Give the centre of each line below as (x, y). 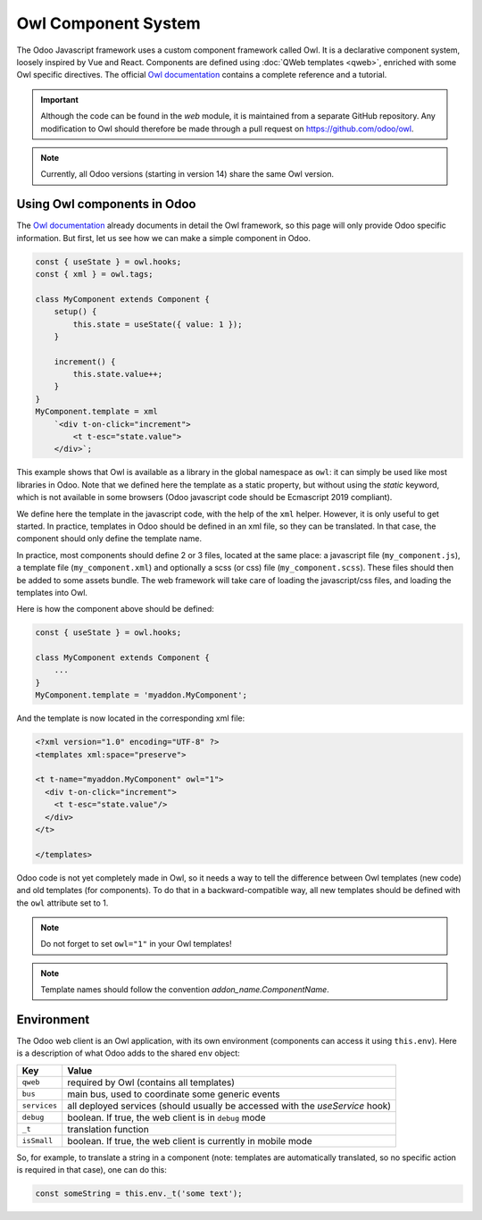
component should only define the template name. (109, 539)
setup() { (75, 312)
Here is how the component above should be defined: (115, 609)
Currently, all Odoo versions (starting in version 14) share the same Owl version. (187, 174)
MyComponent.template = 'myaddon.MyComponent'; (141, 695)
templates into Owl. (52, 592)
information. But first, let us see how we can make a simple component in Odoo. (164, 238)
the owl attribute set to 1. (62, 903)
